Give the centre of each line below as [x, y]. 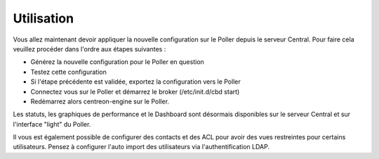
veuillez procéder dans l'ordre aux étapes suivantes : [89, 49]
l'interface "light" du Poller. [52, 124]
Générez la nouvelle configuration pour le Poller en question [118, 62]
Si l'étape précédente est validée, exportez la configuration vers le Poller [136, 82]
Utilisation [43, 18]
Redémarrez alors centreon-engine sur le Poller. [100, 101]
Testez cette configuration [68, 72]
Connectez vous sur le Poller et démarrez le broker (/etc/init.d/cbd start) [135, 91]
